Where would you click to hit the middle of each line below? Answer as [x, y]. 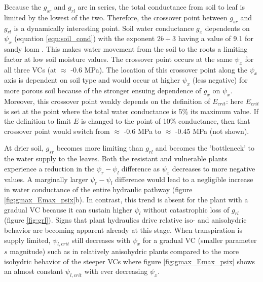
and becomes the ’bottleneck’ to [205, 148]
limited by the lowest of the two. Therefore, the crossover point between [116, 17]
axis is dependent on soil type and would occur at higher [92, 80]
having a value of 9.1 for [216, 38]
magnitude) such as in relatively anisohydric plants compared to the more [124, 251]
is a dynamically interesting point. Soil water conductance [104, 28]
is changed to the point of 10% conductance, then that [165, 121]
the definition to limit [38, 121]
